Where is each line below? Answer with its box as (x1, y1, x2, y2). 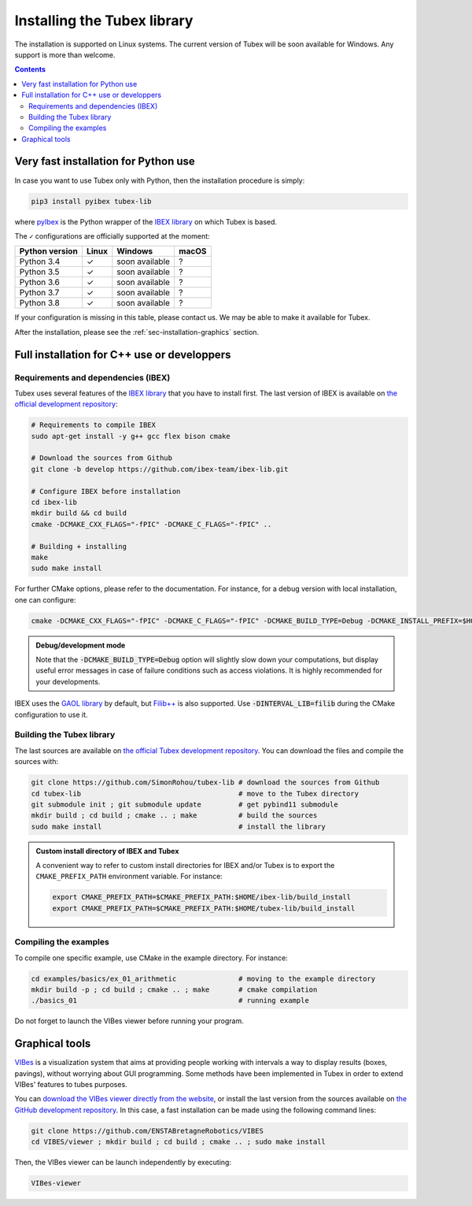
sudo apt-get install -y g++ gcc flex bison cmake (31, 432, 231, 440)
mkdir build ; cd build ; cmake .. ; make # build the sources (31, 811, 318, 820)
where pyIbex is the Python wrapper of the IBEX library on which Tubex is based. (14, 217, 278, 226)
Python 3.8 (19, 298, 61, 309)
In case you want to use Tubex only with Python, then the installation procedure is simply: (14, 176, 305, 185)
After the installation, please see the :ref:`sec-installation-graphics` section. (14, 327, 260, 336)
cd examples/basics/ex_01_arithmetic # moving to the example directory (31, 974, 376, 983)
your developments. (35, 677, 101, 686)
